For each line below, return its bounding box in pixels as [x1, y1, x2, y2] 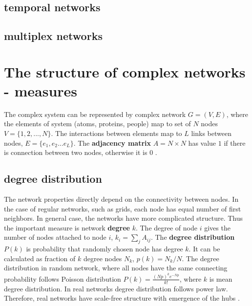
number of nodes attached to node [4, 232, 106, 242]
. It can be [189, 244, 220, 254]
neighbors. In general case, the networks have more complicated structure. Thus [4, 213, 243, 223]
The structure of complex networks [4, 61, 246, 81]
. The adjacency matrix [73, 137, 151, 148]
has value [188, 137, 216, 148]
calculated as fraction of [4, 253, 76, 263]
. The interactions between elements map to [51, 128, 182, 138]
